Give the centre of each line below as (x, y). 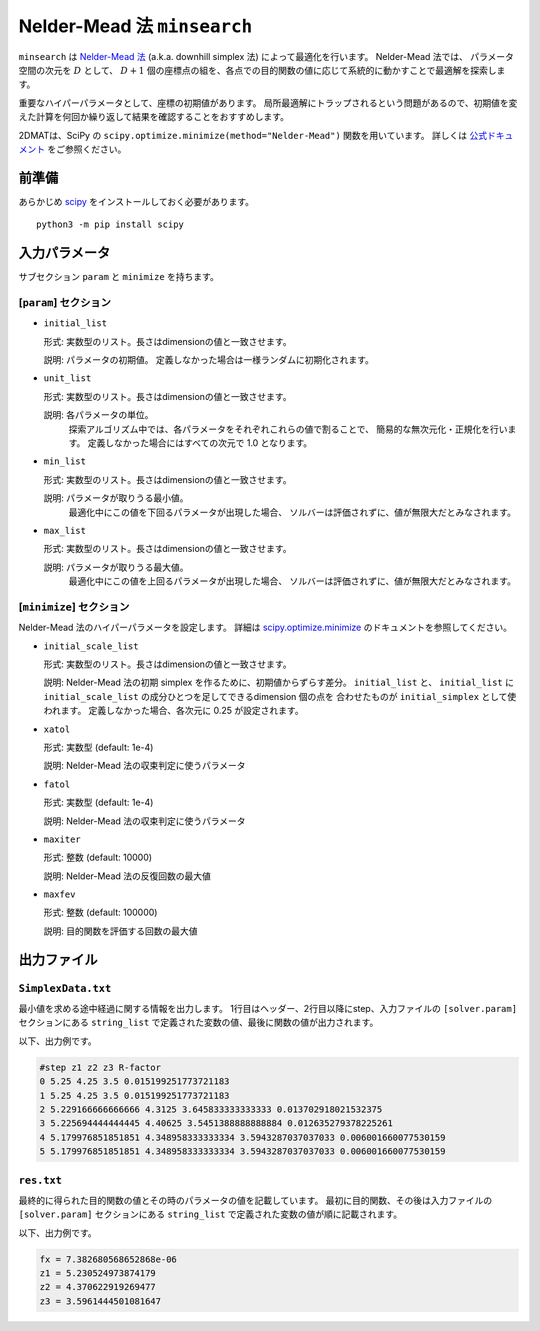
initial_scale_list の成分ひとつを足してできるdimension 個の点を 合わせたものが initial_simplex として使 (280, 696)
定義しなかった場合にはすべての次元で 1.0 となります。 (200, 442)
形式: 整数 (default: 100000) (100, 912)
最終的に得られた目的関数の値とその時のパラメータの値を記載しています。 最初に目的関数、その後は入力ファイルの (255, 1200)
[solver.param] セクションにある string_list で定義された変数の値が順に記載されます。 (210, 1214)
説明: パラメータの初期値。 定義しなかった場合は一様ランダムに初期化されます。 (209, 360)
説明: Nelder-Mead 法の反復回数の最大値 (127, 876)
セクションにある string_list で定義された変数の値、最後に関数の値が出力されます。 (198, 1022)
